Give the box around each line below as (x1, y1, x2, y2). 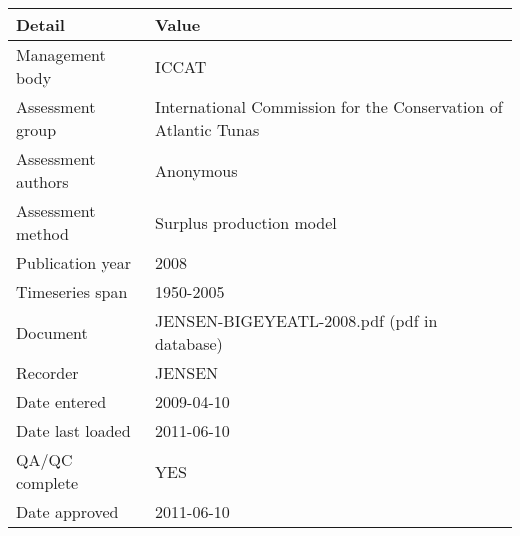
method (16, 222, 69, 245)
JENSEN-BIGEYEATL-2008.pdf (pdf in (155, 309, 438, 332)
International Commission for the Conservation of (155, 95, 503, 118)
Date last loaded (16, 419, 131, 442)
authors (16, 170, 69, 193)
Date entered (16, 390, 107, 413)
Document (16, 320, 88, 344)
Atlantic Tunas (155, 118, 260, 141)
